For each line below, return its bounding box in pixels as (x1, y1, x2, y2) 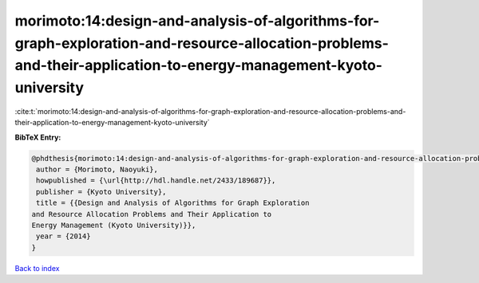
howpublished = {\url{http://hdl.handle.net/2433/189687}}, (36, 176, 276, 185)
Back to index (14, 263, 60, 273)
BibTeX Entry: (14, 132, 61, 142)
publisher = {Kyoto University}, (36, 187, 167, 196)
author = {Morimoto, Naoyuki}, (36, 165, 159, 175)
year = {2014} (36, 232, 91, 241)
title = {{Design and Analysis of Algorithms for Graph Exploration (36, 198, 310, 207)
